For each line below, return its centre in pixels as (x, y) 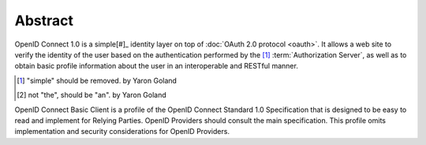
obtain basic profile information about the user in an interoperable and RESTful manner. (157, 66)
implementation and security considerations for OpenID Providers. (122, 132)
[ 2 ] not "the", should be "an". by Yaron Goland (92, 95)
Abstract (44, 20)
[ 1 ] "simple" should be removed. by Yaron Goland (97, 80)
